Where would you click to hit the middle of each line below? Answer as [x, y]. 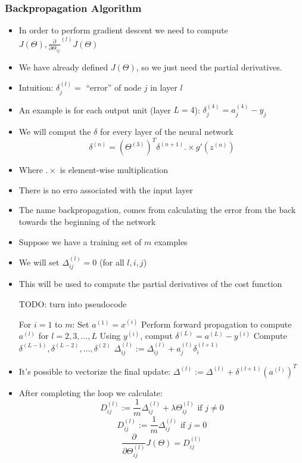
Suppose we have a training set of [80, 241]
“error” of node [114, 87]
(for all [112, 262]
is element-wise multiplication [114, 170]
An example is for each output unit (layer [95, 109]
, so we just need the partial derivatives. [209, 67]
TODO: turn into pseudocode [73, 304]
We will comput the [55, 132]
